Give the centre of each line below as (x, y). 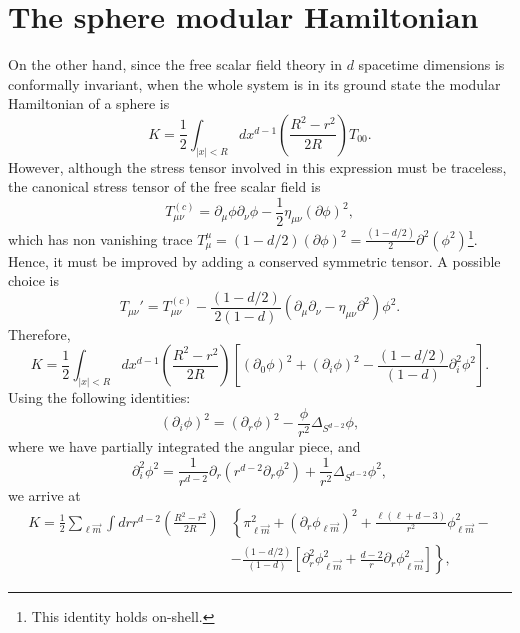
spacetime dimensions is (431, 64)
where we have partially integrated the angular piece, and (184, 445)
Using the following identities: (99, 397)
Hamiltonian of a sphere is (89, 103)
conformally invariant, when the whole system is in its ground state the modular (254, 83)
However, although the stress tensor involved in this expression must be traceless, (257, 166)
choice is (34, 280)
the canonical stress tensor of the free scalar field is (164, 186)
